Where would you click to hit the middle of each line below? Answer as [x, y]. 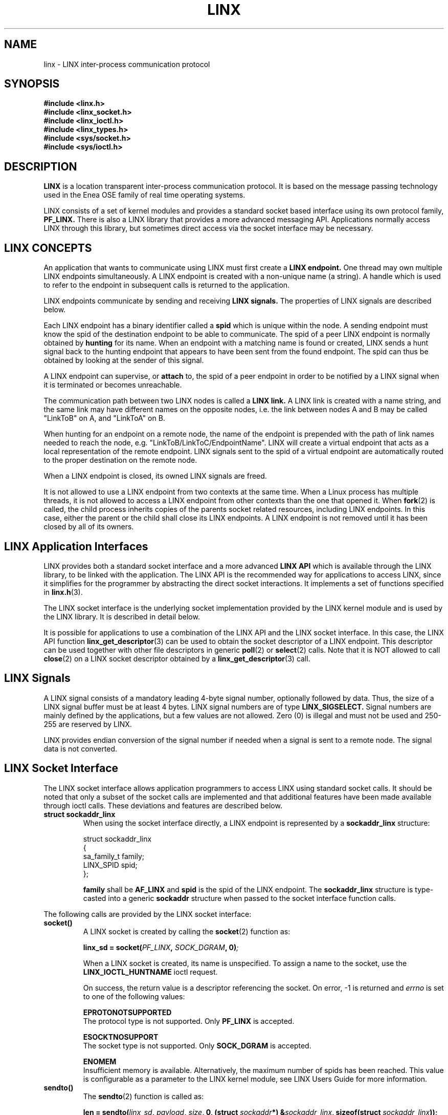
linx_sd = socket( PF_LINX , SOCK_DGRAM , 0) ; [161, 947]
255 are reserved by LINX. [88, 724]
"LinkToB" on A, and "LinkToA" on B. [104, 418]
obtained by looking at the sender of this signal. [124, 360]
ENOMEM [100, 1061]
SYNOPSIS [32, 84]
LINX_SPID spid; [110, 865]
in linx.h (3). [63, 592]
